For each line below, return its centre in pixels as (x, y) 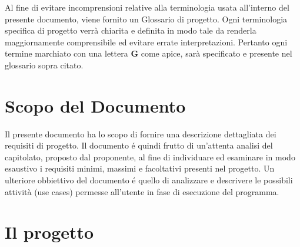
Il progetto (49, 232)
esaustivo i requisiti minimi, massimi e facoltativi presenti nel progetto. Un (140, 168)
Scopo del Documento (95, 105)
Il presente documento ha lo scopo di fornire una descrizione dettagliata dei (141, 134)
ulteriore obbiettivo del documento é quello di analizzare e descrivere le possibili (149, 180)
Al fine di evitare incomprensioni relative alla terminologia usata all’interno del (147, 7)
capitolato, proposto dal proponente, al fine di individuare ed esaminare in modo (150, 157)
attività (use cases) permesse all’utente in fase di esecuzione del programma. (142, 191)
